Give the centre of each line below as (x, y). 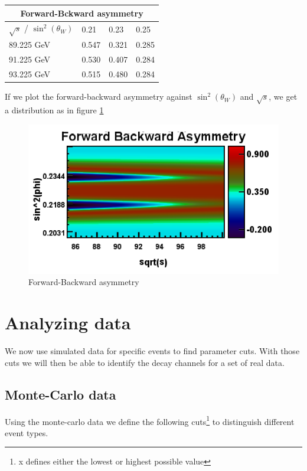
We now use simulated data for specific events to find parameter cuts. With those (152, 351)
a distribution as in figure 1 (54, 109)
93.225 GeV (30, 74)
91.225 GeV (30, 59)
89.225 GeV (30, 45)
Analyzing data (68, 323)
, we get (283, 97)
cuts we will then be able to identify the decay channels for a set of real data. (145, 362)
